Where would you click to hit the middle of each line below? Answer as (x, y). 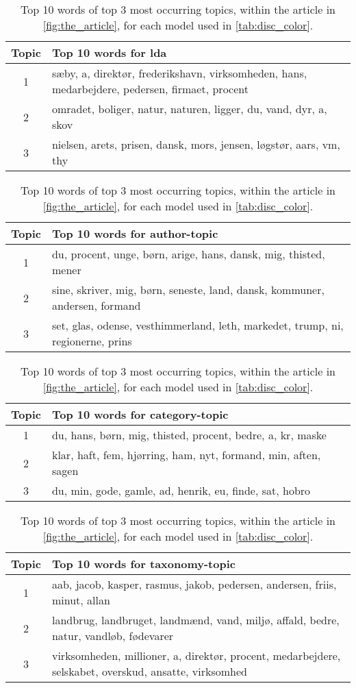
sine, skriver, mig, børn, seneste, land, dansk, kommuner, (188, 290)
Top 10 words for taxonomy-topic (143, 564)
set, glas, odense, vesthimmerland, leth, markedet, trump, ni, (198, 325)
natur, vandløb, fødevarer (113, 636)
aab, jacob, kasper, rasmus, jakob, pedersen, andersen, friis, (194, 584)
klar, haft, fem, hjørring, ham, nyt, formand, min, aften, (186, 455)
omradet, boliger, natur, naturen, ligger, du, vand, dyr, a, (189, 109)
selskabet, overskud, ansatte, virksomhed (149, 671)
